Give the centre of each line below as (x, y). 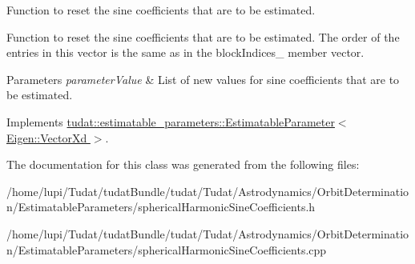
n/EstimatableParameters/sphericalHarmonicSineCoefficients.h (161, 207)
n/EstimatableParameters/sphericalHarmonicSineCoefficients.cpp (167, 249)
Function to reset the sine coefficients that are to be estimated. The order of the (203, 36)
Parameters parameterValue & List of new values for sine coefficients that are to (203, 79)
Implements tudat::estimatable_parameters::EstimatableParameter (171, 121)
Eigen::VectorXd (47, 137)
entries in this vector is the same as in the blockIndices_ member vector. (185, 52)
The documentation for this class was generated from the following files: (183, 164)
